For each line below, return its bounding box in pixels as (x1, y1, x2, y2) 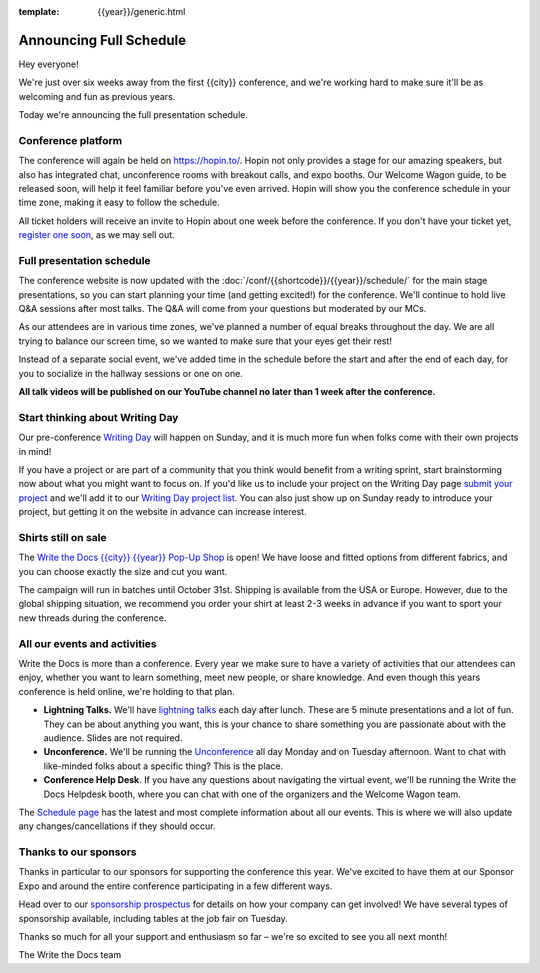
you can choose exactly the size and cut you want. (18, 565, 228, 577)
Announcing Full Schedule (18, 31, 187, 49)
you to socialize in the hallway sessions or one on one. (18, 367, 244, 379)
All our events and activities (18, 636, 157, 650)
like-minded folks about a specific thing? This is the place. (43, 760, 284, 772)
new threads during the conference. (18, 611, 167, 624)
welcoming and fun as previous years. (18, 90, 176, 102)
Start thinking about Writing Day (18, 410, 179, 424)
